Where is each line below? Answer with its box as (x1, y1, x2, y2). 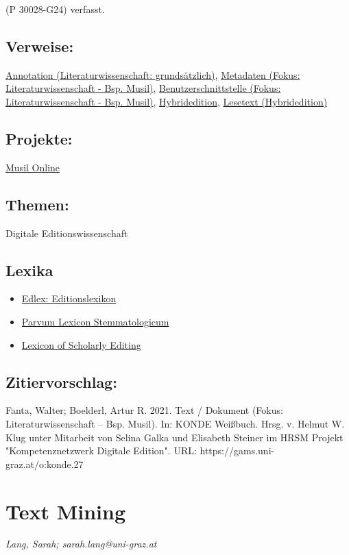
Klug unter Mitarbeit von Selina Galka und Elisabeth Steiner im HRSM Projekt (5, 430, 344, 444)
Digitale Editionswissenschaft (5, 225, 128, 240)
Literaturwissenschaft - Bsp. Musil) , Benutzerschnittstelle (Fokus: (5, 81, 281, 95)
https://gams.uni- (200, 443, 275, 458)
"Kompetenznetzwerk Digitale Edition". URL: (5, 443, 197, 458)
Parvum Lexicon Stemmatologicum (21, 314, 169, 328)
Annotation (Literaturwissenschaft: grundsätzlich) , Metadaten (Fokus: (5, 67, 300, 82)
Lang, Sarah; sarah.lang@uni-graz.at (5, 536, 157, 551)
